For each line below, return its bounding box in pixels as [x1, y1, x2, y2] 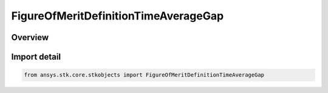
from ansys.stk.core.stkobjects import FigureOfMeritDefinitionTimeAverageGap [24, 72, 264, 78]
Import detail [11, 52, 61, 62]
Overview [11, 32, 49, 43]
